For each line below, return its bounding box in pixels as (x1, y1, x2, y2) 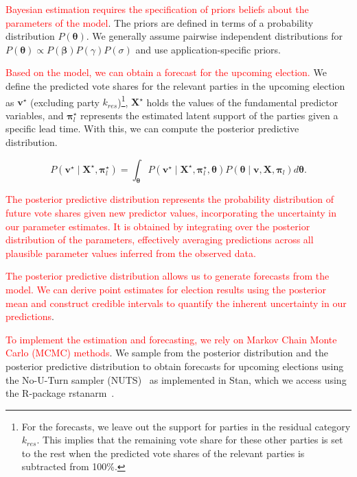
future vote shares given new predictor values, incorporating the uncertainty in (5, 205, 336, 219)
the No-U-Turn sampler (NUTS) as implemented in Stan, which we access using (5, 372, 347, 387)
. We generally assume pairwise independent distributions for (86, 29, 343, 43)
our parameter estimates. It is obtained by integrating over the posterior (5, 219, 310, 233)
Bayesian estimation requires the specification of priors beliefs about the (5, 2, 309, 16)
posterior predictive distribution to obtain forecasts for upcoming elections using (5, 358, 344, 373)
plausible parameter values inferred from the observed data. (5, 245, 256, 260)
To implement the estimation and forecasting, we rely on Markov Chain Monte (5, 332, 337, 346)
